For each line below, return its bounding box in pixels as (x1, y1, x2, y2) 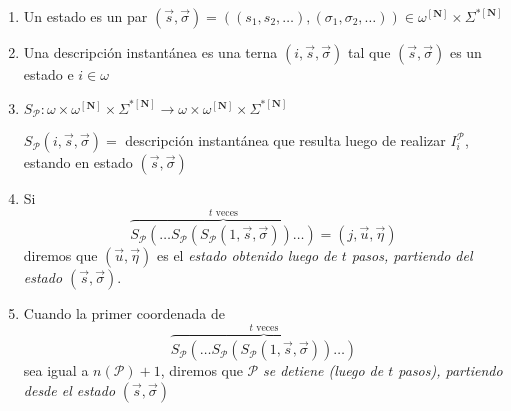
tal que (347, 42, 391, 62)
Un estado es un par (23, 6, 148, 26)
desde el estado (23, 379, 116, 400)
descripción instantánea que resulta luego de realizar (125, 130, 446, 151)
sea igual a (23, 360, 89, 381)
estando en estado (23, 152, 133, 173)
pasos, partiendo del (351, 245, 473, 266)
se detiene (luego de (262, 360, 384, 381)
